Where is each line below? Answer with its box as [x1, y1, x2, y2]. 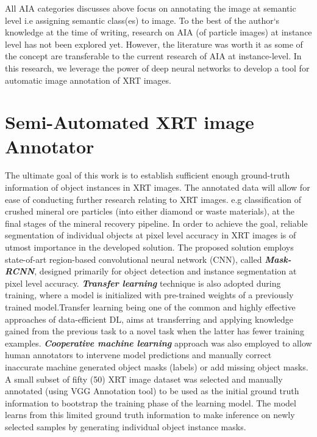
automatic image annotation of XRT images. [5, 73, 171, 86]
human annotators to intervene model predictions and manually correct [5, 348, 272, 361]
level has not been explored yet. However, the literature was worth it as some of [5, 37, 303, 50]
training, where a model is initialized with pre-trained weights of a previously [5, 288, 294, 301]
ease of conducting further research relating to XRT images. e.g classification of [5, 193, 302, 205]
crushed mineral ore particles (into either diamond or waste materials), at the [5, 205, 295, 218]
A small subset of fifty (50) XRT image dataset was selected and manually [5, 372, 283, 385]
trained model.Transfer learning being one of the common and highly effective [5, 301, 296, 313]
